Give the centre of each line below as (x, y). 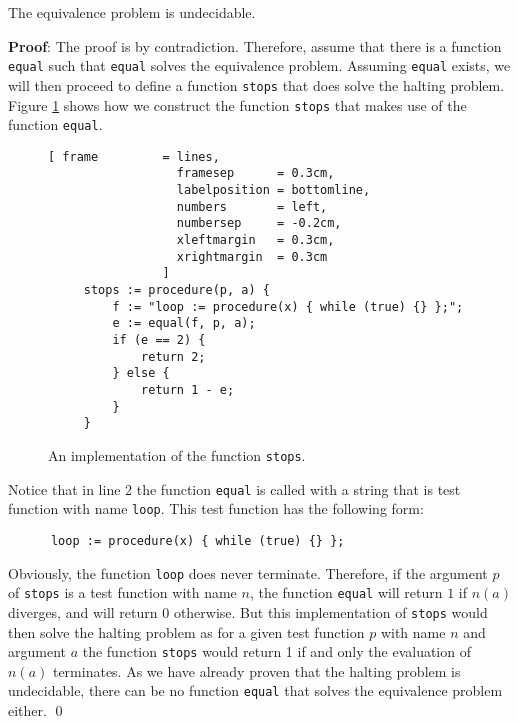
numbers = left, (252, 206)
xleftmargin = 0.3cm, (255, 240)
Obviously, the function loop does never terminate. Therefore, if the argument (248, 572)
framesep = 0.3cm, (255, 173)
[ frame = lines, (134, 156)
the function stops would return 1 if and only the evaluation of (276, 651)
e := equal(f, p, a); (184, 323)
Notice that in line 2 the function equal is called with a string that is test (234, 488)
